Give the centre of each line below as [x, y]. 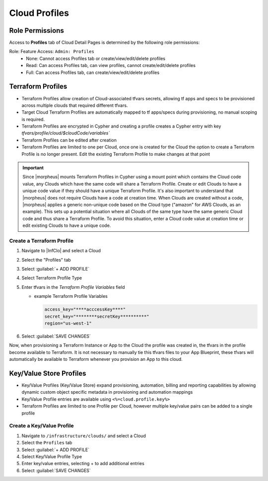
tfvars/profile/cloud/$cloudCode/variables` [66, 133]
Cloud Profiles [39, 13]
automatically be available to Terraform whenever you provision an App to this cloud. [96, 359]
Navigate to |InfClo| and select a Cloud [61, 251]
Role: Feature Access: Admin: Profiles [52, 52]
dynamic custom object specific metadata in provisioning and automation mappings [107, 392]
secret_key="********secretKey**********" [97, 316]
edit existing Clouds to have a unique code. [67, 225]
